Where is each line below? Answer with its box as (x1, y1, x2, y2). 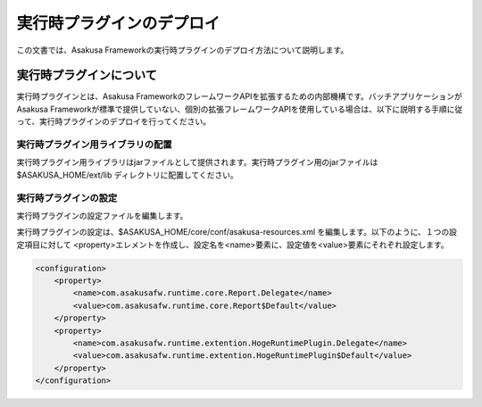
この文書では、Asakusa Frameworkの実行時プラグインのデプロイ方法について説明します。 (16, 45, 349, 55)
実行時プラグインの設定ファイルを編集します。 (16, 210, 188, 220)
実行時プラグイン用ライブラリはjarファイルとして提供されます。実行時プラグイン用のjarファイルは (16, 157, 378, 168)
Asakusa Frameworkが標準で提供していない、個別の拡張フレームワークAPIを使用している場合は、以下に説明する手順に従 (16, 104, 463, 114)
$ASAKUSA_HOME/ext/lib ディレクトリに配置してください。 (16, 170, 238, 180)
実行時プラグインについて (16, 68, 158, 83)
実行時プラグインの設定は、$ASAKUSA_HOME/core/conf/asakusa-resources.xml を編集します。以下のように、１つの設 (16, 227, 458, 237)
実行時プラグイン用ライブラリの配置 (16, 138, 173, 151)
